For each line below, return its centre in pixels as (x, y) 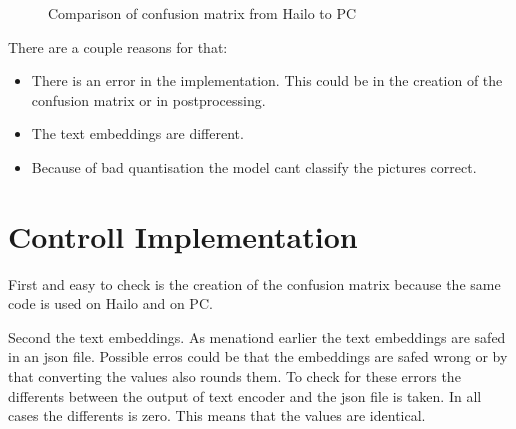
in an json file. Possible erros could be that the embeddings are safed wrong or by (258, 356)
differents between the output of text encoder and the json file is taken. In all (245, 395)
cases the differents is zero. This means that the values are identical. (217, 415)
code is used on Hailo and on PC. (110, 303)
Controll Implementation (183, 235)
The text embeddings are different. (137, 133)
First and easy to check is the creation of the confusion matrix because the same (254, 283)
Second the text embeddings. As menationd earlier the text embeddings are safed (257, 336)
